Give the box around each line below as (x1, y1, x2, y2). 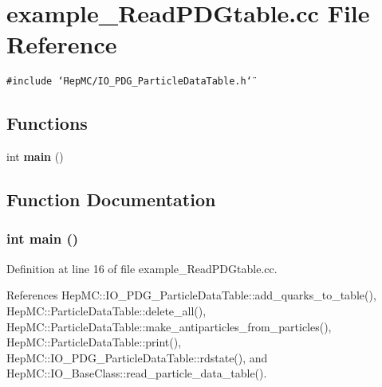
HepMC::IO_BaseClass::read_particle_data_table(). (6, 365, 267, 381)
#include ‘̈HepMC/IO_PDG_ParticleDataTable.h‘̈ (6, 76, 252, 88)
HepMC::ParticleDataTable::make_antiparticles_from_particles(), (6, 318, 332, 334)
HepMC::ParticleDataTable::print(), (6, 334, 182, 350)
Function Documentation (6, 187, 216, 212)
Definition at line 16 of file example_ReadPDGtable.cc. (6, 260, 278, 276)
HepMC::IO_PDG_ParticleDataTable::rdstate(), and (6, 349, 268, 365)
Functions (6, 111, 88, 135)
